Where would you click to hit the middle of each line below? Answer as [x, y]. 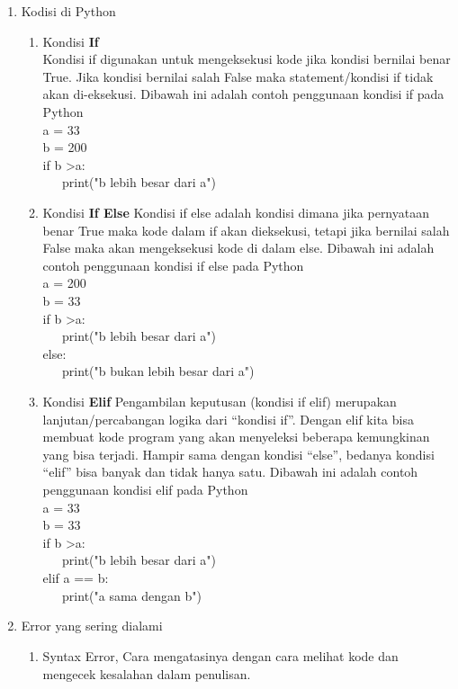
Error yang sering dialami [92, 626]
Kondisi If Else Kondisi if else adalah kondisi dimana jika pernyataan [236, 212]
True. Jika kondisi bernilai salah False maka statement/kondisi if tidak [238, 76]
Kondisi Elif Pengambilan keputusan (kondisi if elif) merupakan [220, 402]
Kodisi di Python [68, 11]
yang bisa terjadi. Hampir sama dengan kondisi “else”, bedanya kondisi [238, 454]
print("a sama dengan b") [132, 595]
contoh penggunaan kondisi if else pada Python [173, 265]
